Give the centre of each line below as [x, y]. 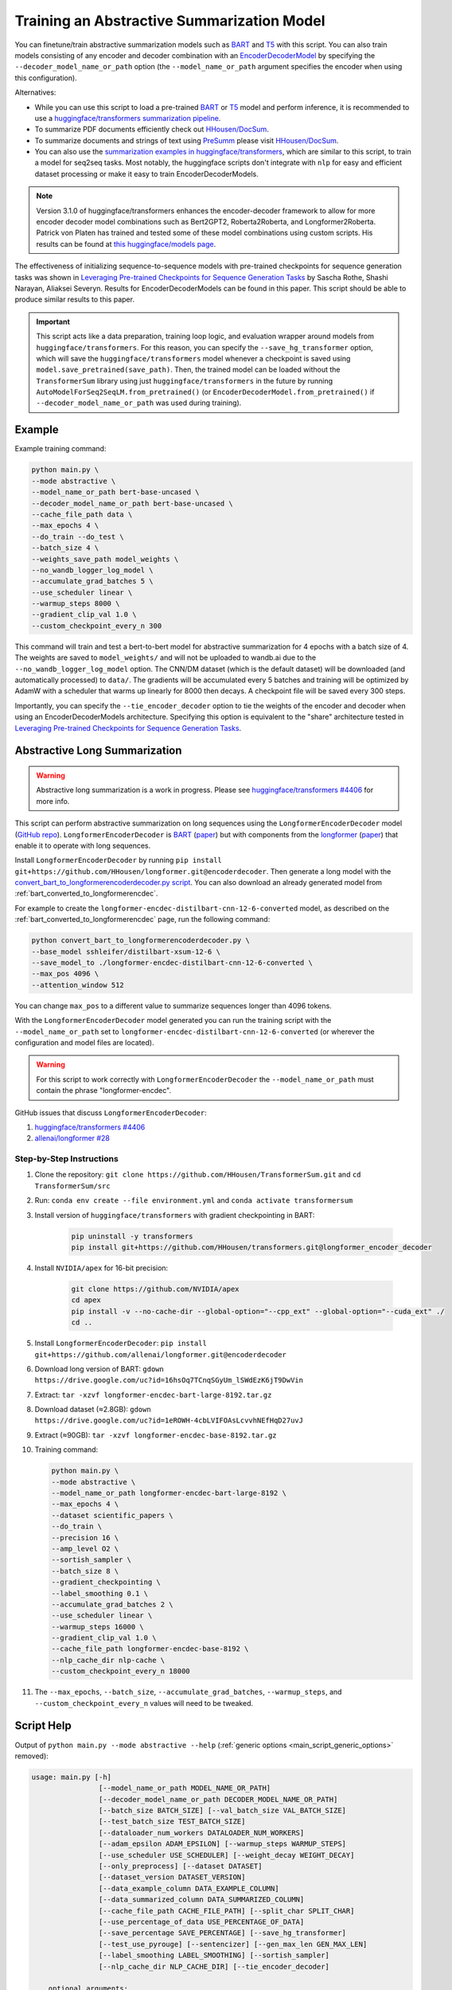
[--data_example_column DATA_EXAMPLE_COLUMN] [189, 1888]
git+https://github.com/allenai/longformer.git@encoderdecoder [160, 1354]
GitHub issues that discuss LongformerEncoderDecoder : [111, 1112]
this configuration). [46, 78]
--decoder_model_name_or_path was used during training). [139, 403]
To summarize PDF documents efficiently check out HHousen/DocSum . [152, 129]
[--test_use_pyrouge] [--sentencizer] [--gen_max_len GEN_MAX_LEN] [233, 1944]
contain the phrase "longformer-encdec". [103, 1091]
